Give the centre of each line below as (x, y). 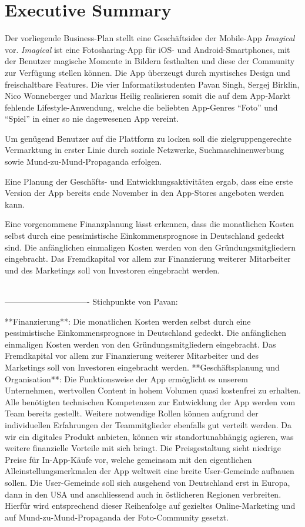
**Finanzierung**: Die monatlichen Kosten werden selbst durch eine (128, 321)
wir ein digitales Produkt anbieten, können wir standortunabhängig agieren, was (149, 436)
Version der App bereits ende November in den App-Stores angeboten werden (145, 193)
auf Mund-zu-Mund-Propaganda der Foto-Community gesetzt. (117, 517)
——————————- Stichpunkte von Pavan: (91, 301)
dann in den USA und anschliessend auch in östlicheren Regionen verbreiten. (143, 494)
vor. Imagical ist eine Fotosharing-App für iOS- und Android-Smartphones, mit (148, 49)
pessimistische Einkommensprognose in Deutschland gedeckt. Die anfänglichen (146, 333)
